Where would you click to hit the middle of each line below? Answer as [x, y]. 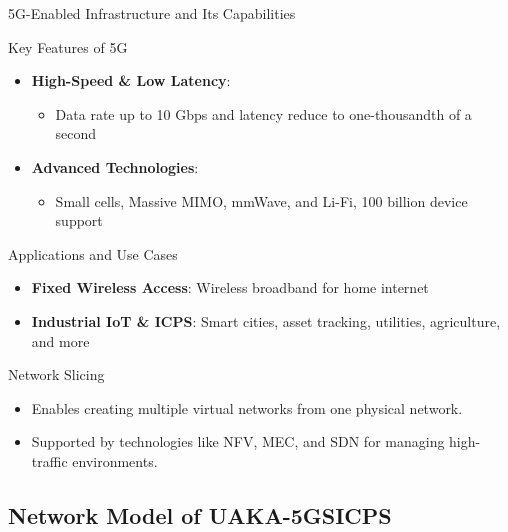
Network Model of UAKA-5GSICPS [200, 514]
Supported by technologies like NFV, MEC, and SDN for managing [238, 441]
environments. [115, 460]
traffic [49, 460]
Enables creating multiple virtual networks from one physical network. [247, 407]
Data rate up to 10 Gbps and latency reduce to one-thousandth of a [263, 113]
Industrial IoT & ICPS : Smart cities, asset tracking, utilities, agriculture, [266, 320]
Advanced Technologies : [115, 166]
